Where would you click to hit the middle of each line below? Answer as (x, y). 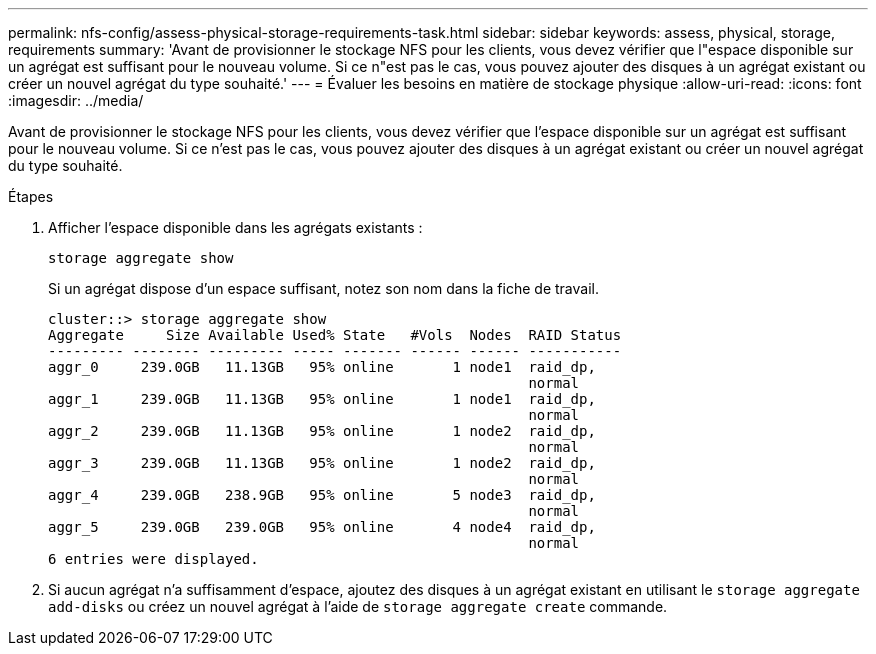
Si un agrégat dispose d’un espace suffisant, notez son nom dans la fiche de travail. (323, 288)
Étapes (31, 196)
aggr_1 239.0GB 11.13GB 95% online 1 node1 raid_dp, (322, 399)
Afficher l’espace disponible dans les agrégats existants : (235, 227)
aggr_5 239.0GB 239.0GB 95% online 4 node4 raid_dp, (322, 527)
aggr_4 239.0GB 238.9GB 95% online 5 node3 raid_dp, (322, 495)
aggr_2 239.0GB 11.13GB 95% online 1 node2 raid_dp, (322, 431)
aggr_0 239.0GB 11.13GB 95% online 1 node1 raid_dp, (322, 367)
